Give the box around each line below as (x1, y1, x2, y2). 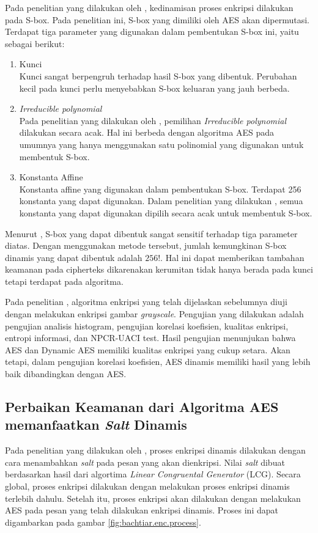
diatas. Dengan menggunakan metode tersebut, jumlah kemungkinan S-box (5, 239, 287, 252)
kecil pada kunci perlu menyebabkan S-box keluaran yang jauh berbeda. (19, 81, 290, 94)
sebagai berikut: (5, 37, 65, 50)
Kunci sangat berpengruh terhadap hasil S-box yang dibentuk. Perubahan (19, 69, 297, 82)
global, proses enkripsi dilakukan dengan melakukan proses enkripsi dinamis (5, 480, 290, 492)
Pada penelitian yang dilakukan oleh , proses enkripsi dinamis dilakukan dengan (5, 444, 306, 457)
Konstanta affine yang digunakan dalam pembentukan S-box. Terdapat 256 (19, 182, 301, 195)
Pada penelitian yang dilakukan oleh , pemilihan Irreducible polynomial (19, 114, 287, 127)
